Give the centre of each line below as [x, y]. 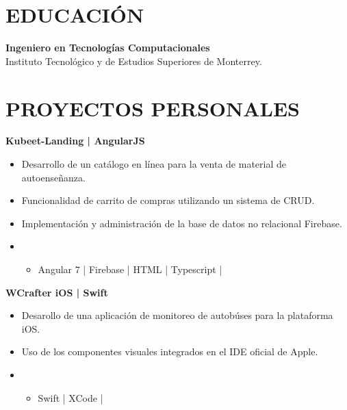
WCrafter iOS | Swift [57, 292]
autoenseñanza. [53, 177]
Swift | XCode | [70, 397]
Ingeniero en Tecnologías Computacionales [108, 48]
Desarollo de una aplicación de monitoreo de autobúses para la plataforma [177, 315]
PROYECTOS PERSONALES [153, 108]
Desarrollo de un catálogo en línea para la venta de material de [154, 164]
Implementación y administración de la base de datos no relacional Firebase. [182, 223]
